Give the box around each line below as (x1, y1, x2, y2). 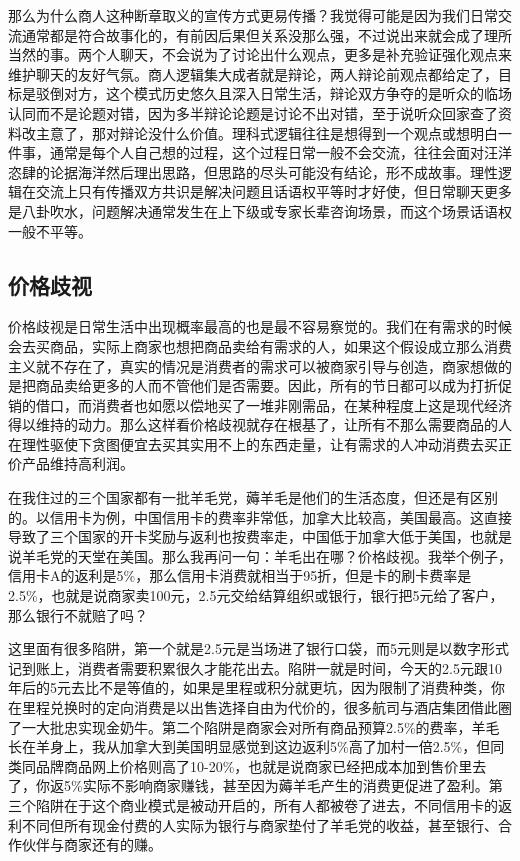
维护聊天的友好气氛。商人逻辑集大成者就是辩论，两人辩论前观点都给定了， (8, 63, 498, 84)
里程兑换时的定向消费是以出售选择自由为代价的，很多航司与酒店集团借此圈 (21, 697, 512, 718)
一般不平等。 (8, 220, 92, 241)
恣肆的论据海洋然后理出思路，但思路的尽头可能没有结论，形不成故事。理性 (8, 161, 498, 182)
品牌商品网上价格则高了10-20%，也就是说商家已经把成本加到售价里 (35, 755, 473, 776)
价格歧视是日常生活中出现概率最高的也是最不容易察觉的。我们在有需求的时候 (8, 316, 512, 337)
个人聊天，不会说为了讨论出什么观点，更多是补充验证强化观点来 (91, 44, 512, 65)
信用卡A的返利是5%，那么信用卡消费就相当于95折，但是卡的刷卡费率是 (8, 565, 472, 586)
